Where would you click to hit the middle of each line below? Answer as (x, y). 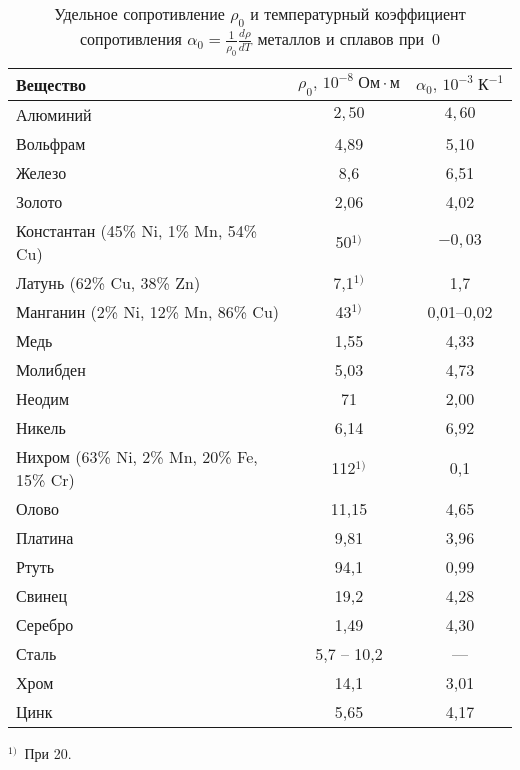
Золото (39, 201)
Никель (41, 427)
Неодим (43, 398)
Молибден (51, 369)
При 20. (48, 752)
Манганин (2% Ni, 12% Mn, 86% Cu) (148, 311)
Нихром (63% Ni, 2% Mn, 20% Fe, (137, 456)
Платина (45, 537)
